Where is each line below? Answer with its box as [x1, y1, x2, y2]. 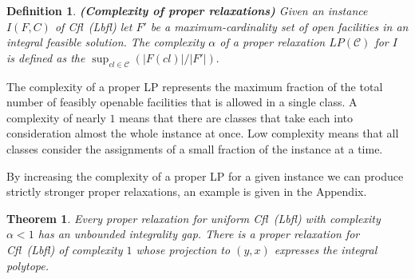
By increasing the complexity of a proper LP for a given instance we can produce [6, 167, 404, 184]
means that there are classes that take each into [119, 109, 353, 126]
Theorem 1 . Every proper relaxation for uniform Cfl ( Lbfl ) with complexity [6, 209, 381, 226]
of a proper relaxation [219, 34, 326, 50]
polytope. [6, 257, 49, 273]
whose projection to [136, 241, 231, 257]
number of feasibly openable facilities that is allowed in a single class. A [6, 94, 358, 110]
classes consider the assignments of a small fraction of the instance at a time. [6, 140, 383, 157]
